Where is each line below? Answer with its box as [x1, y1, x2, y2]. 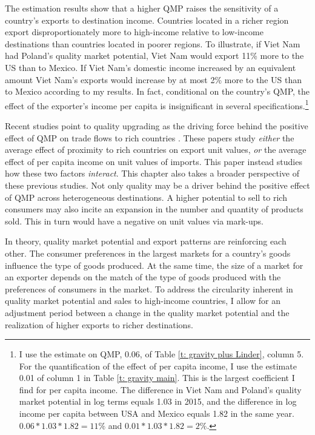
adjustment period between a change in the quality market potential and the [5, 306, 290, 319]
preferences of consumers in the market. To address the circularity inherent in [5, 282, 293, 295]
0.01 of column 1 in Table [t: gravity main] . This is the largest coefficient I [19, 371, 295, 384]
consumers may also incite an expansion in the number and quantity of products [5, 203, 303, 215]
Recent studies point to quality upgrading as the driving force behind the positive [5, 120, 308, 132]
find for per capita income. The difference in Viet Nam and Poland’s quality [19, 383, 302, 396]
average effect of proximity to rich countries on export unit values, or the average [5, 143, 307, 156]
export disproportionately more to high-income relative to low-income [5, 25, 264, 38]
